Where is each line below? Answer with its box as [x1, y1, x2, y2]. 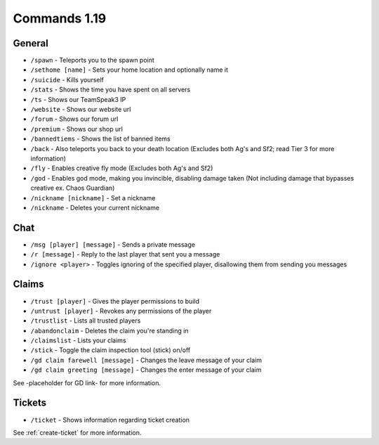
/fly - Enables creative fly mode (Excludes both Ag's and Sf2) [30, 164, 213, 172]
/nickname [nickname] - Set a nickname [30, 193, 156, 202]
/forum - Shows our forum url [30, 115, 119, 123]
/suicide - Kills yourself [30, 75, 105, 84]
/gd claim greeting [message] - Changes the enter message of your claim [30, 366, 262, 374]
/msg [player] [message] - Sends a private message [30, 240, 196, 249]
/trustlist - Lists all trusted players [30, 316, 141, 325]
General [13, 37, 49, 49]
